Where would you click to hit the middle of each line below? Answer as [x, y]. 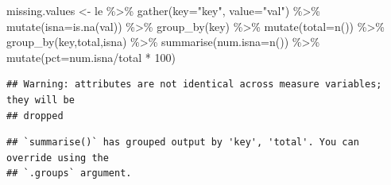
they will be [41, 100]
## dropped [35, 116]
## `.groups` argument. [69, 173]
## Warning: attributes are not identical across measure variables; [194, 85]
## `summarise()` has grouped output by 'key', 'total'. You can [183, 143]
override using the [58, 158]
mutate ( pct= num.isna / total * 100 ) [91, 57]
